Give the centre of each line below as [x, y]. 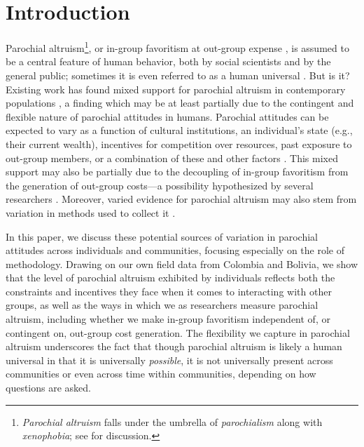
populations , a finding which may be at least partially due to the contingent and [180, 103]
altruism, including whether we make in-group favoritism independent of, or [168, 319]
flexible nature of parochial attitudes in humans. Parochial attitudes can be [167, 116]
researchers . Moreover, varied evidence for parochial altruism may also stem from [181, 199]
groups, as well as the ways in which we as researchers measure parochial [162, 305]
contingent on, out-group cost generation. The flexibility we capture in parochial [178, 332]
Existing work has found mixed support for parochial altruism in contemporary [176, 89]
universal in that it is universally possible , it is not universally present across [169, 360]
